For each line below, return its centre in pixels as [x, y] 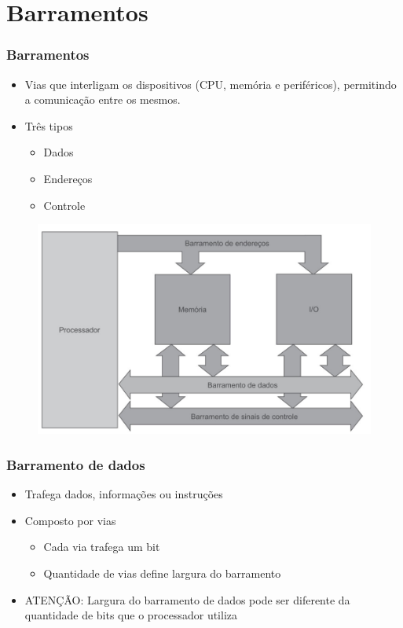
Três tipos [49, 125]
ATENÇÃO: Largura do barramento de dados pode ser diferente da [187, 599]
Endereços [68, 178]
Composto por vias [70, 520]
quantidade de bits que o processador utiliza [131, 615]
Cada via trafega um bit [102, 547]
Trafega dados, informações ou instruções [124, 494]
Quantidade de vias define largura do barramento [162, 573]
